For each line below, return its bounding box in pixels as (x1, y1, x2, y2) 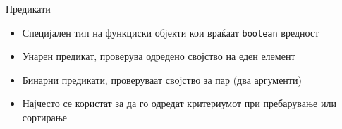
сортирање (22, 110, 67, 125)
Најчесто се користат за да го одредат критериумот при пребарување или (22, 96, 336, 111)
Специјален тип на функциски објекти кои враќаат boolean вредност (22, 25, 319, 39)
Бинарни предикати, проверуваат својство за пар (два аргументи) (22, 72, 302, 87)
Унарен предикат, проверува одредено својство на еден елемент (22, 49, 295, 63)
